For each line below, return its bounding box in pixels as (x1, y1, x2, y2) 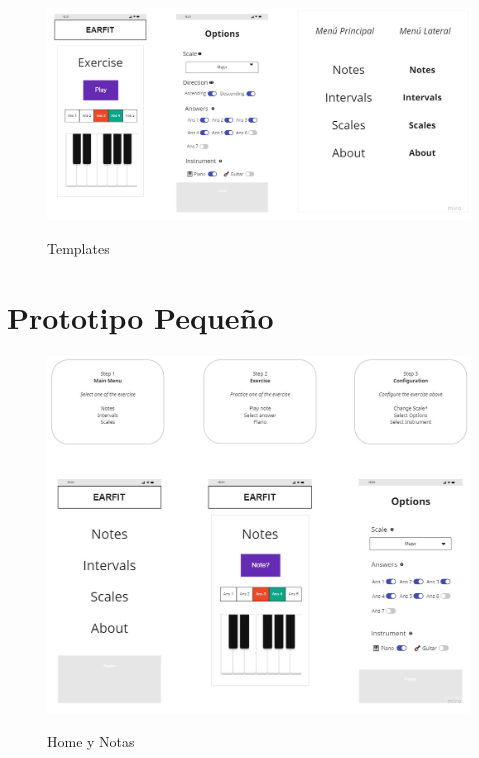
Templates (47, 238, 110, 258)
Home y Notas (47, 730, 135, 751)
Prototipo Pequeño (7, 296, 274, 337)
